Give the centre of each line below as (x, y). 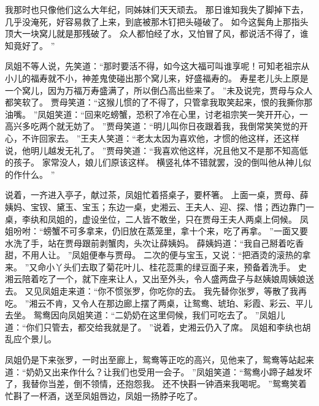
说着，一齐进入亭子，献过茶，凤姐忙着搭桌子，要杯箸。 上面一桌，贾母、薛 (157, 195)
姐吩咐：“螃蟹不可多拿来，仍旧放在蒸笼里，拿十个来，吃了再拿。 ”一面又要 (156, 231)
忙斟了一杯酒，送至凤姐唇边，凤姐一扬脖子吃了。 (104, 395)
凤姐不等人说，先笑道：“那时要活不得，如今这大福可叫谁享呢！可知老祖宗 (153, 66)
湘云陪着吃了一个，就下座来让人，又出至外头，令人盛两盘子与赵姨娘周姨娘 (155, 279)
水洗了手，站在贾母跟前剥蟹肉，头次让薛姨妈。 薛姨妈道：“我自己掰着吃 (150, 243)
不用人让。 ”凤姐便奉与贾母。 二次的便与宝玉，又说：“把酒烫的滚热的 (162, 255)
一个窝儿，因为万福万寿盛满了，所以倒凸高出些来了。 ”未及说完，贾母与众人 (159, 90)
